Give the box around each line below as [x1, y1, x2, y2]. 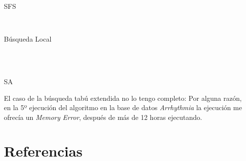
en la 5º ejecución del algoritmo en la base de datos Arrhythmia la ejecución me [4, 102, 242, 113]
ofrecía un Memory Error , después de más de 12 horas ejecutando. [4, 112, 202, 122]
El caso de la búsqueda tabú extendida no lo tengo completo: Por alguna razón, [4, 92, 242, 103]
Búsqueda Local [4, 34, 52, 44]
